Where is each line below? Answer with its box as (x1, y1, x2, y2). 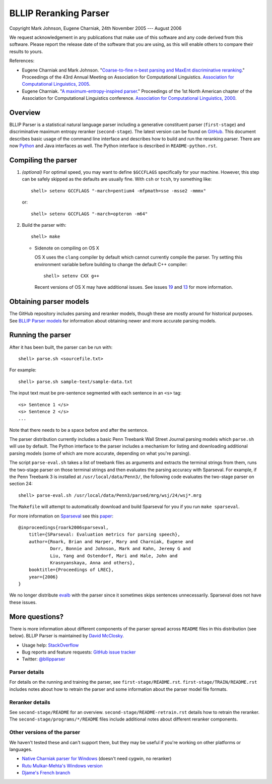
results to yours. (9, 48, 43, 54)
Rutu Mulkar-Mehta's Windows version (22, 762, 103, 768)
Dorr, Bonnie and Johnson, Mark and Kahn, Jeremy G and (50, 546, 191, 552)
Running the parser (9, 331, 72, 340)
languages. (9, 746, 33, 752)
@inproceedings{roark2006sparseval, (18, 525, 109, 530)
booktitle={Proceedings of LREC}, (28, 567, 114, 573)
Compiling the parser (9, 156, 78, 164)
